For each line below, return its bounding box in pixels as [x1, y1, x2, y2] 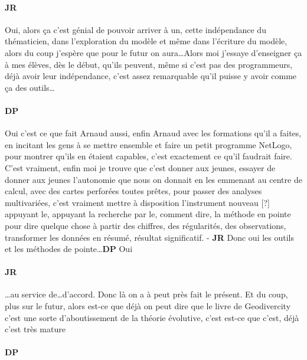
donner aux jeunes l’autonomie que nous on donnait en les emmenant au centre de [5, 173, 302, 185]
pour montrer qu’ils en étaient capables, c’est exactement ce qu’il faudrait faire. [5, 150, 292, 162]
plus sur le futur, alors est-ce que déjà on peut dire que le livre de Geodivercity [5, 300, 291, 312]
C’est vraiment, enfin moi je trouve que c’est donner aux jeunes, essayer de [5, 161, 276, 174]
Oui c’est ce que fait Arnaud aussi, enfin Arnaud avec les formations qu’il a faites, [5, 127, 302, 139]
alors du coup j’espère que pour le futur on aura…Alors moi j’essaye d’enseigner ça [5, 46, 302, 58]
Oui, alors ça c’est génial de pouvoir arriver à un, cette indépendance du [5, 23, 266, 35]
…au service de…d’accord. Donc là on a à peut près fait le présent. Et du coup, [5, 288, 288, 300]
